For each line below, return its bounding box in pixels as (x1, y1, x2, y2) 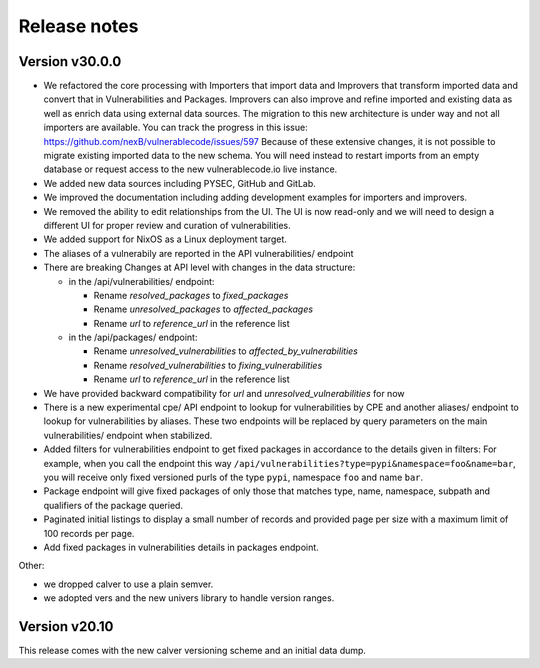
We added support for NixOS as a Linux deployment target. (43, 233, 287, 245)
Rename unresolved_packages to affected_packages (93, 303, 314, 315)
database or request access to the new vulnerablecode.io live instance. (43, 163, 338, 175)
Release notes (18, 15, 139, 37)
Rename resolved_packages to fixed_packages (93, 289, 289, 301)
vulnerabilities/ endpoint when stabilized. (43, 429, 213, 441)
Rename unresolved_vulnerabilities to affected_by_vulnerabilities (93, 345, 359, 357)
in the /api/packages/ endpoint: (68, 331, 198, 344)
